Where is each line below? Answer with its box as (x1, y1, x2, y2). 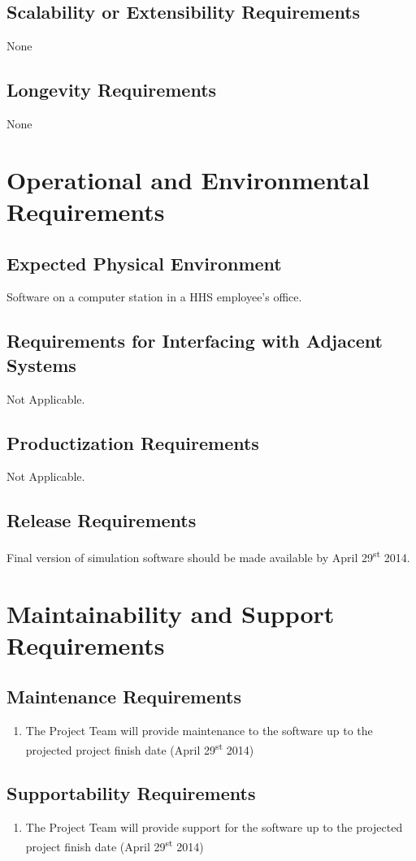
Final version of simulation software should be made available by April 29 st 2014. (6, 547, 410, 565)
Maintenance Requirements (6, 684, 241, 709)
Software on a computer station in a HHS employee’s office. (6, 288, 302, 305)
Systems (6, 352, 76, 377)
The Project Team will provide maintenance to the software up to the (25, 722, 373, 739)
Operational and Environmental (6, 162, 370, 196)
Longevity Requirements (6, 77, 217, 102)
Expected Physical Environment (6, 250, 282, 275)
